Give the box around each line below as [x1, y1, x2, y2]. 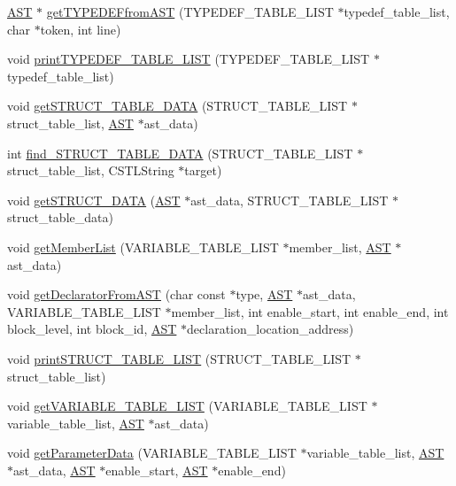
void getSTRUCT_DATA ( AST [7, 190, 181, 209]
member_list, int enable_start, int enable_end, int [171, 302, 449, 320]
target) [184, 161, 222, 180]
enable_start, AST [105, 460, 208, 479]
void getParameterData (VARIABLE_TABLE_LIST [7, 444, 297, 462]
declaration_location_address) [187, 320, 354, 338]
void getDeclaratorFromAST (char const [7, 285, 226, 304]
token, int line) [40, 19, 121, 38]
